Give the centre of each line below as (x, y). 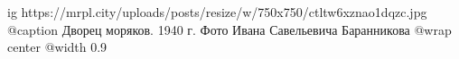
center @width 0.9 (57, 47)
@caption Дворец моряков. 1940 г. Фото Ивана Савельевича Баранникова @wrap (229, 29)
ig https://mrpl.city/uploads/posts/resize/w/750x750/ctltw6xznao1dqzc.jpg (217, 12)
